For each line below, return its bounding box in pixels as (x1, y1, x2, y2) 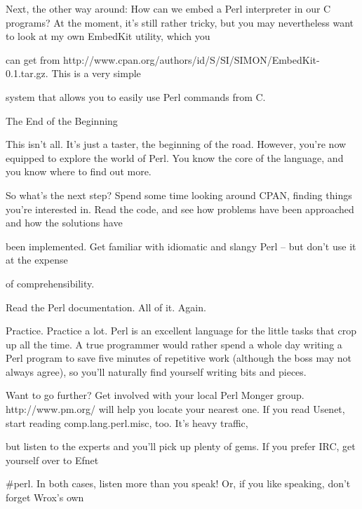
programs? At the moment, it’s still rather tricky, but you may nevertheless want (6, 15, 354, 29)
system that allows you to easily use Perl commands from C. (6, 89, 266, 104)
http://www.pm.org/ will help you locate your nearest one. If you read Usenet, (6, 402, 345, 416)
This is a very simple (51, 66, 141, 81)
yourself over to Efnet (6, 452, 99, 467)
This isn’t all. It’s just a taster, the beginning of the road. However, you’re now (6, 137, 347, 151)
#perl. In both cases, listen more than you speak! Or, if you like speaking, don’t (6, 476, 351, 491)
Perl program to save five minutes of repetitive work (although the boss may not (6, 351, 352, 365)
